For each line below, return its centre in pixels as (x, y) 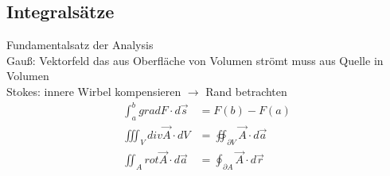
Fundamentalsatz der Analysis (80, 45)
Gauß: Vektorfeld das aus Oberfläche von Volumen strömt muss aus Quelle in (195, 60)
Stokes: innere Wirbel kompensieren (94, 91)
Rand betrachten (246, 91)
